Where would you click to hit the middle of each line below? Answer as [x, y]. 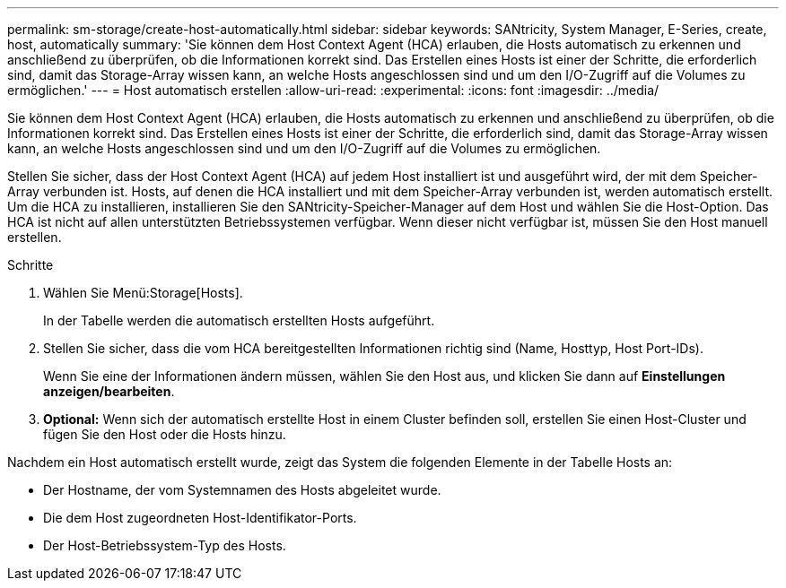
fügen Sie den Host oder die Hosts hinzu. [165, 434]
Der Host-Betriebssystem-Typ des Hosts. [165, 545]
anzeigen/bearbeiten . [109, 391]
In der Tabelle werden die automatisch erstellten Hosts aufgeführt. [239, 320]
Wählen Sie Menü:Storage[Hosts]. [143, 293]
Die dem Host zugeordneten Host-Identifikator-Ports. [200, 518]
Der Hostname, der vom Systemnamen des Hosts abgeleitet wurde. [242, 490]
